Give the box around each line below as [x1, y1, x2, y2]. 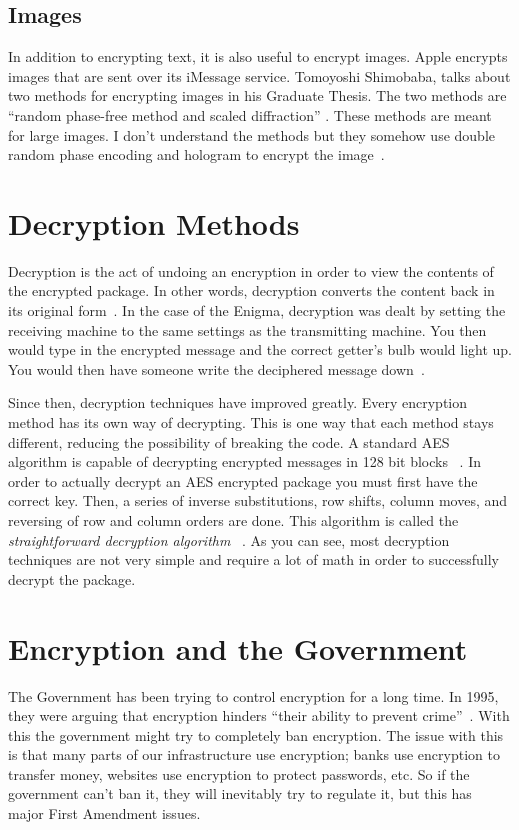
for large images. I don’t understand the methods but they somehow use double [8, 124, 496, 145]
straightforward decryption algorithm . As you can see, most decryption [8, 529, 450, 550]
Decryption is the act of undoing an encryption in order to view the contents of [8, 260, 494, 281]
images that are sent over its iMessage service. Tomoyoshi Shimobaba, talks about [8, 65, 511, 86]
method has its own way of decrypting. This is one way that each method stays [8, 412, 494, 433]
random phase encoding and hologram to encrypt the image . [8, 144, 385, 165]
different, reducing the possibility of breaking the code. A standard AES [8, 431, 450, 452]
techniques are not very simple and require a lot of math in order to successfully [8, 549, 499, 570]
